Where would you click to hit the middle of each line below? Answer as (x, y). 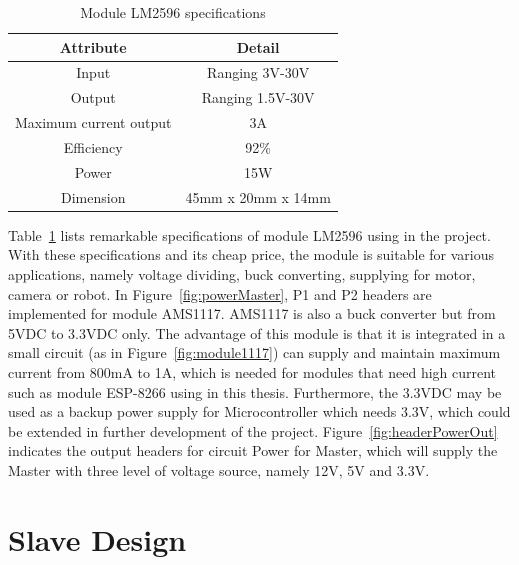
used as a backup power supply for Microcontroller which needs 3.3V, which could (259, 411)
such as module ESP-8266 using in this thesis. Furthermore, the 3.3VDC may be (255, 391)
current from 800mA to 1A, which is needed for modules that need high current (252, 371)
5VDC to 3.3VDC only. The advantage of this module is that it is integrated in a (257, 332)
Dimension (93, 196)
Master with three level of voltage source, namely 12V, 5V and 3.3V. (219, 469)
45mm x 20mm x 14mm (258, 196)
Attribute (93, 46)
